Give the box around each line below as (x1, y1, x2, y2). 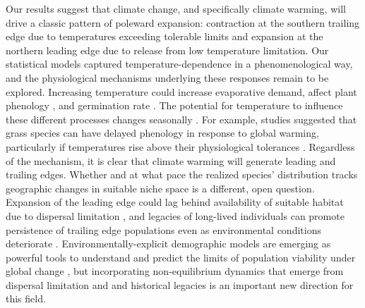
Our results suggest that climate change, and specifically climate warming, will (6, 1, 346, 16)
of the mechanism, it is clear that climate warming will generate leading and (6, 153, 336, 168)
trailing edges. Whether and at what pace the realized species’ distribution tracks (6, 167, 358, 182)
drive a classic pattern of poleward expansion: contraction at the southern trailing (6, 15, 360, 30)
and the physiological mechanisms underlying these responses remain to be (6, 70, 329, 85)
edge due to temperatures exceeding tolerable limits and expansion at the (6, 29, 323, 44)
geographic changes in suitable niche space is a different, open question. (6, 180, 315, 195)
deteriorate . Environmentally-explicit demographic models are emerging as (6, 236, 331, 251)
